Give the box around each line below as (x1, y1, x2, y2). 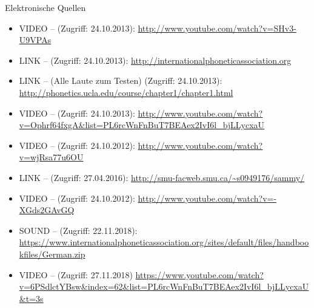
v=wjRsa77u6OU (19, 151, 84, 163)
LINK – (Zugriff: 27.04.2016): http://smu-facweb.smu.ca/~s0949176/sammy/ (19, 171, 305, 183)
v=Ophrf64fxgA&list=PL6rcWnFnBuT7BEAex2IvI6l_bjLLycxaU (19, 118, 265, 131)
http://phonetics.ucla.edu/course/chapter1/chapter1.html (19, 86, 233, 98)
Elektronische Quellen (5, 1, 86, 13)
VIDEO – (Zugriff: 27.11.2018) (19, 268, 133, 281)
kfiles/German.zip (19, 247, 85, 260)
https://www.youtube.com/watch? (135, 268, 264, 281)
